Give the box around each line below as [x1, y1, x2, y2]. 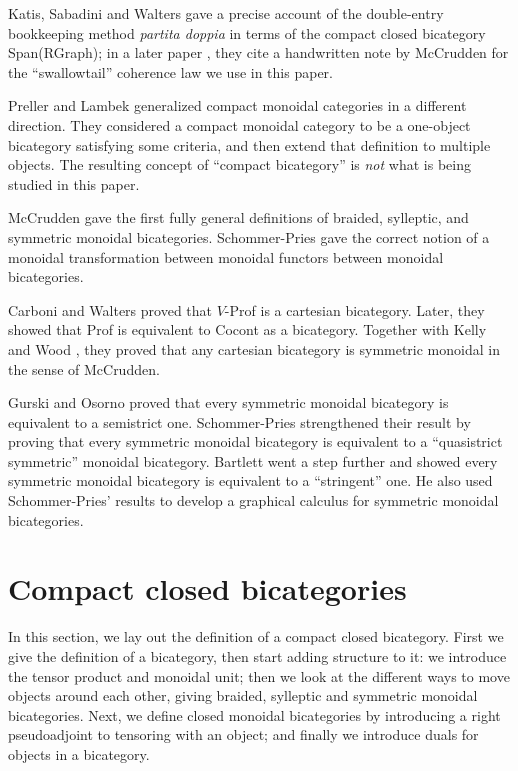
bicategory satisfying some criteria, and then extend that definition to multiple [8, 134, 491, 155]
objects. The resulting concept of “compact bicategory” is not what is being [8, 154, 471, 175]
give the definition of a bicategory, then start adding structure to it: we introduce [8, 645, 507, 666]
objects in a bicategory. [8, 743, 150, 764]
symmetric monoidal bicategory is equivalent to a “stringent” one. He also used [8, 470, 493, 491]
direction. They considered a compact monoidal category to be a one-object [8, 114, 471, 135]
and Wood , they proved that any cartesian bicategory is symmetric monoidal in [8, 338, 500, 359]
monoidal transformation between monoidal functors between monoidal [8, 246, 444, 267]
